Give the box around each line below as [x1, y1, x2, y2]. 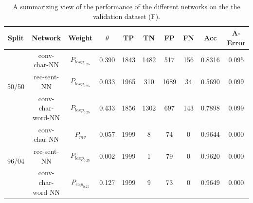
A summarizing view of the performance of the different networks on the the [13, 1, 240, 11]
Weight [68, 32, 93, 42]
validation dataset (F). [93, 11, 160, 21]
